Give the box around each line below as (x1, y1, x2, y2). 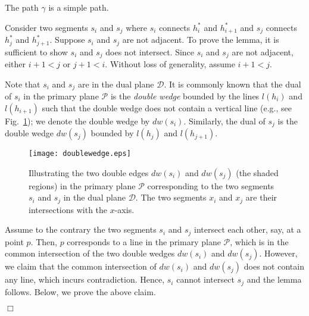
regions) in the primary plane (29, 179, 136, 192)
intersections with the (29, 203, 108, 215)
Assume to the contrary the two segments (5, 223, 157, 236)
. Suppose (49, 33, 85, 46)
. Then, (30, 235, 57, 248)
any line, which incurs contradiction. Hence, (5, 273, 165, 286)
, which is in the (230, 235, 289, 248)
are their (245, 191, 277, 204)
